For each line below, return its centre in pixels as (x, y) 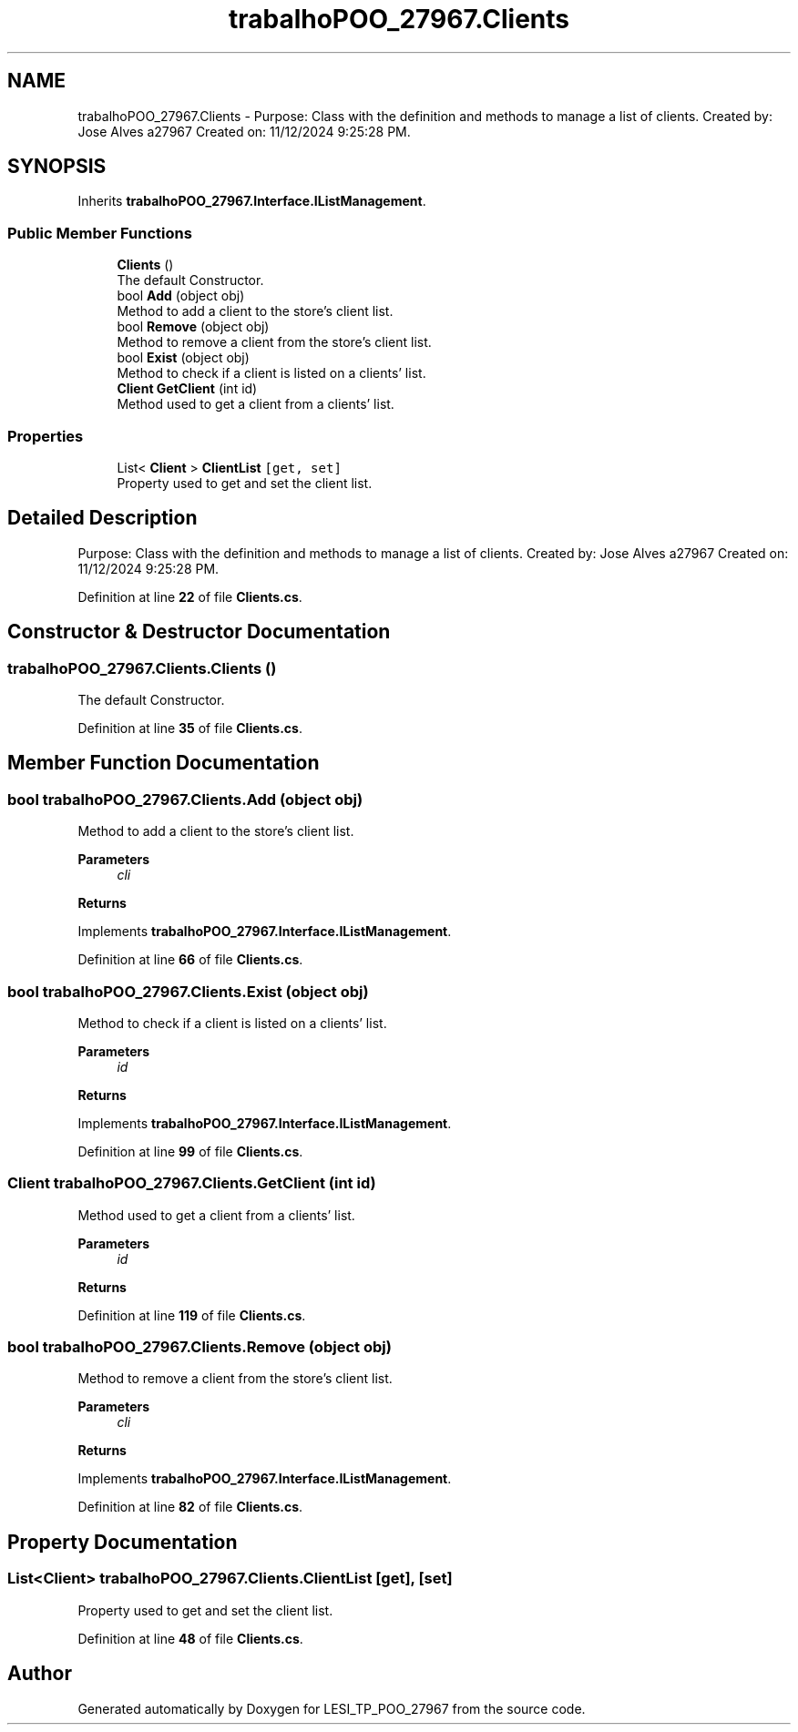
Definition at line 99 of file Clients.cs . (190, 1151)
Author (40, 1674)
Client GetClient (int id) (187, 389)
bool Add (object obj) (181, 296)
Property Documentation (123, 1542)
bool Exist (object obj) (183, 358)
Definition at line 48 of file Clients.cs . (190, 1638)
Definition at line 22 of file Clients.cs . (190, 596)
